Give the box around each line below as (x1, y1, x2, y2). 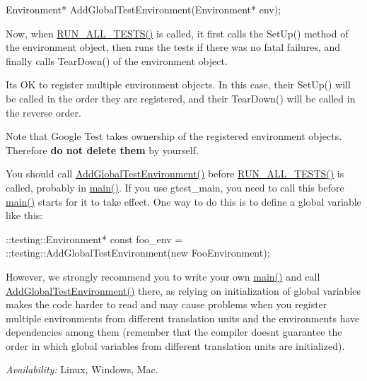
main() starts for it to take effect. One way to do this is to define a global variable (6, 194, 361, 209)
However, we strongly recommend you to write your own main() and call (6, 269, 320, 283)
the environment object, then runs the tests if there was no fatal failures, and (6, 40, 341, 54)
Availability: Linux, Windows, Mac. (6, 362, 158, 377)
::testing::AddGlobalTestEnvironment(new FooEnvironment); (6, 245, 270, 260)
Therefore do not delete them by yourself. (6, 142, 199, 157)
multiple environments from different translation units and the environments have (6, 310, 360, 325)
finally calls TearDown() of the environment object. (6, 53, 228, 68)
